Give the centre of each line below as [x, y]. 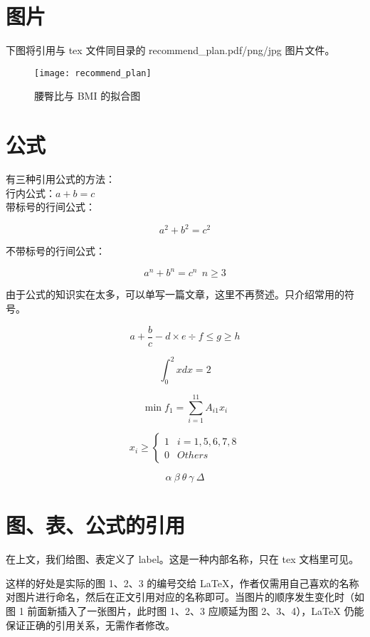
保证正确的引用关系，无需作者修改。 [90, 625]
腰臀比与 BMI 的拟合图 [88, 96]
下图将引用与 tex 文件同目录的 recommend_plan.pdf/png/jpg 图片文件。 [170, 50]
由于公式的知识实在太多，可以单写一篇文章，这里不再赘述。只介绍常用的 [175, 294]
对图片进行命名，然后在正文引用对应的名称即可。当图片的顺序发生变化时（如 [185, 597]
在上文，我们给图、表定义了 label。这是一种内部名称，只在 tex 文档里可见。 [183, 559]
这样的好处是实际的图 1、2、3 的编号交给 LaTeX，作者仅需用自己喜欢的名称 [183, 583]
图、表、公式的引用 [96, 525]
